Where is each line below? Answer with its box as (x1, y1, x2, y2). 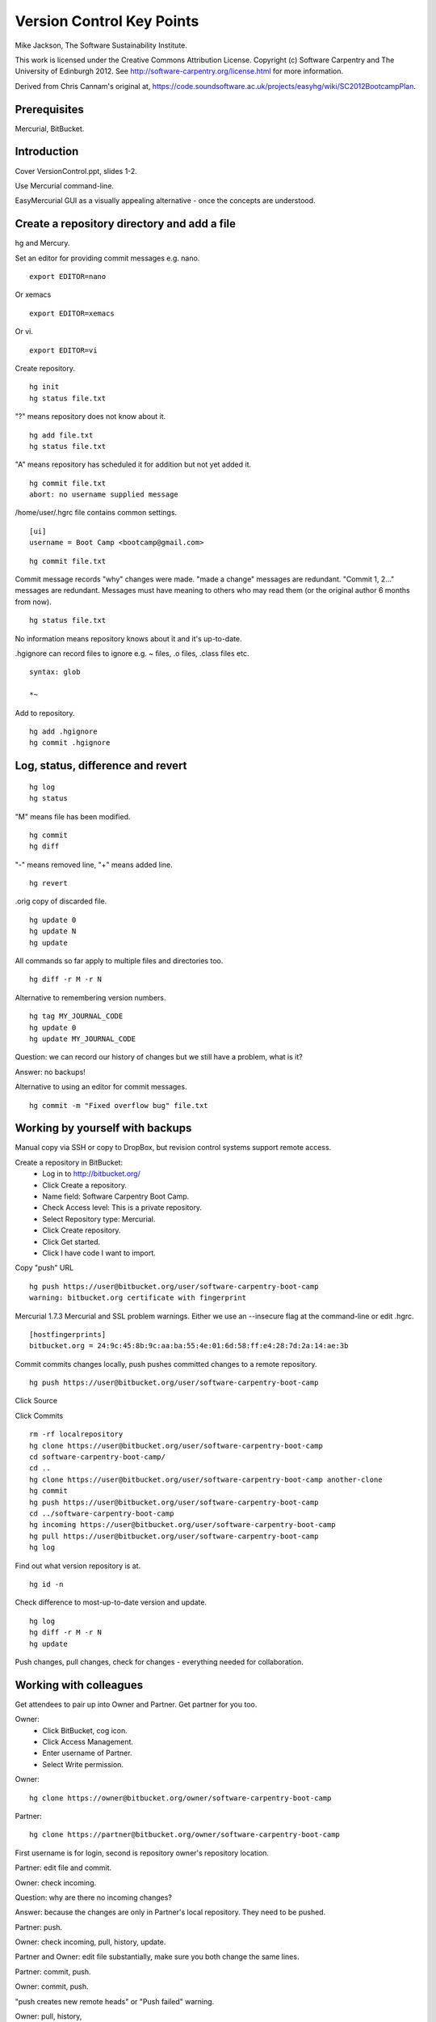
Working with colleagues (15, 1678, 144, 1692)
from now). (15, 597, 52, 607)
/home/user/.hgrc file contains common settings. (15, 508, 178, 518)
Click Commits (15, 1411, 64, 1420)
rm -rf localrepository (29, 1430, 124, 1439)
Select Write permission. (42, 1759, 124, 1769)
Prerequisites (15, 102, 84, 116)
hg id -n (29, 1580, 64, 1588)
